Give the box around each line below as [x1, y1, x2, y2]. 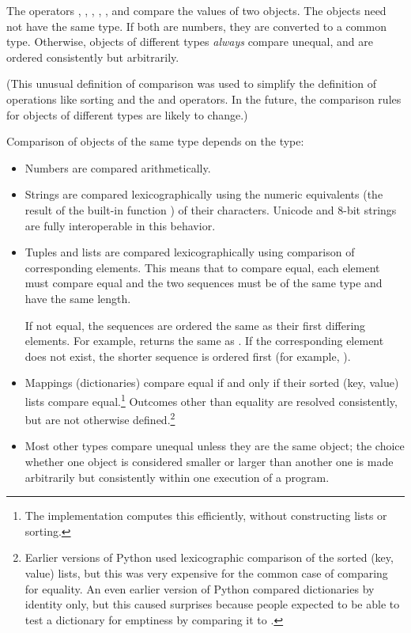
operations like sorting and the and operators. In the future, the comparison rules [6, 90, 402, 107]
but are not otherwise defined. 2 [25, 409, 175, 427]
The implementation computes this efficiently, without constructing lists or [25, 507, 387, 524]
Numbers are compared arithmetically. [25, 159, 211, 176]
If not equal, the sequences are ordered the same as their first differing [25, 316, 366, 333]
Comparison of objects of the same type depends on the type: [6, 133, 304, 150]
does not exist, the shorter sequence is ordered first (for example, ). [25, 347, 351, 364]
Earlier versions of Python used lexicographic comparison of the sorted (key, [25, 549, 394, 566]
